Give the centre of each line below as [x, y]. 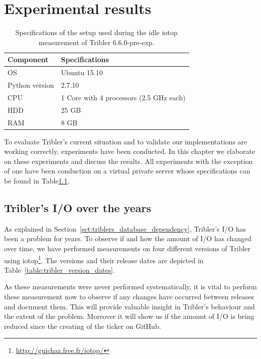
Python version [31, 85]
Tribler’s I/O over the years [78, 207]
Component [28, 59]
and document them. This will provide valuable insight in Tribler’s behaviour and [129, 306]
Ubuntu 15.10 [82, 72]
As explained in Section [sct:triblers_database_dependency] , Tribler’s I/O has [125, 228]
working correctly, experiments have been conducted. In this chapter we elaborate [130, 151]
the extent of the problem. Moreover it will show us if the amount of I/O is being [129, 316]
